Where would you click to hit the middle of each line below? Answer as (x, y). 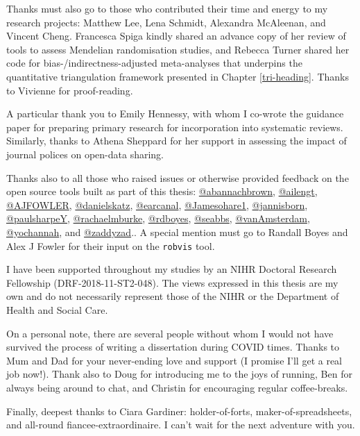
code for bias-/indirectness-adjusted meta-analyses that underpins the (154, 63)
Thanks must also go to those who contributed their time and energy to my (167, 8)
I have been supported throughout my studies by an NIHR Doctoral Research (172, 269)
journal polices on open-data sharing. (85, 154)
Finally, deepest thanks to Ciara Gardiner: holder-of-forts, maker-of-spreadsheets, (179, 411)
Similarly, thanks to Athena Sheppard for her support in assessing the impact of (177, 141)
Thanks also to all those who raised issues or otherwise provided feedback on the (178, 177)
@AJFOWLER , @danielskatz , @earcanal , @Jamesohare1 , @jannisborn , (157, 204)
